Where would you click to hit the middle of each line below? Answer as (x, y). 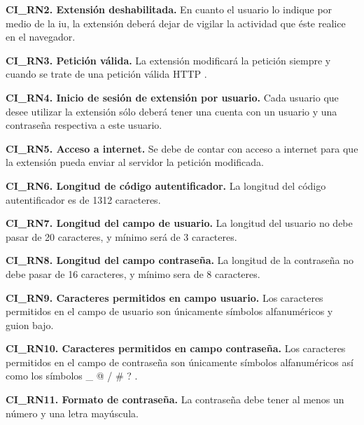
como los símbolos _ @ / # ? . (72, 376)
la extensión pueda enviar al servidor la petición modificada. (135, 162)
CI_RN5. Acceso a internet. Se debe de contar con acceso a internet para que (182, 148)
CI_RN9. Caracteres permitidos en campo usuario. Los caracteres (164, 297)
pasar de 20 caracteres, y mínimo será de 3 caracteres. (121, 236)
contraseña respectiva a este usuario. (84, 125)
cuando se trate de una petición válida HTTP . (106, 74)
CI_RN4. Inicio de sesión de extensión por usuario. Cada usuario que (172, 97)
